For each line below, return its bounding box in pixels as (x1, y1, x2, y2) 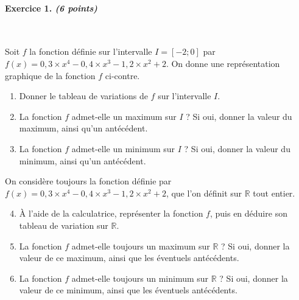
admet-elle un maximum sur (71, 110, 177, 122)
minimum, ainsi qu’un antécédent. (19, 154, 146, 167)
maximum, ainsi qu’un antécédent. (19, 122, 148, 134)
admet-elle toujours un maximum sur (71, 239, 210, 252)
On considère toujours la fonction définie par (5, 175, 172, 187)
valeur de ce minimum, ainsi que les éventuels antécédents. (19, 284, 237, 296)
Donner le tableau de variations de (19, 89, 148, 102)
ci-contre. (105, 69, 140, 82)
